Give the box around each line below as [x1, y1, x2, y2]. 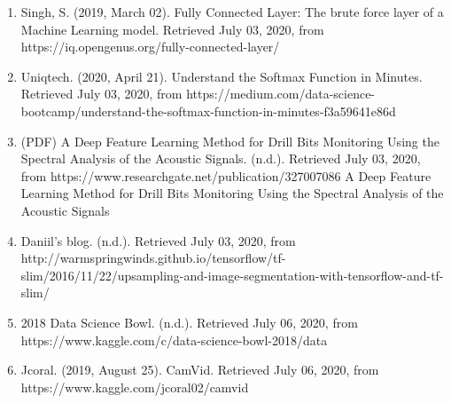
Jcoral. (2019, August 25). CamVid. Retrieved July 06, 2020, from [20, 360, 379, 379]
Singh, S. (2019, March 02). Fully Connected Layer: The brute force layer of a [20, 3, 444, 20]
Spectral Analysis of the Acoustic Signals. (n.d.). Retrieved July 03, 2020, [20, 149, 421, 168]
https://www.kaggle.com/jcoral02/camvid [20, 377, 249, 396]
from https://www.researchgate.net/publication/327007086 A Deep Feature [20, 166, 432, 185]
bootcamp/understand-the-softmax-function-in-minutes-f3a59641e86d [20, 101, 396, 120]
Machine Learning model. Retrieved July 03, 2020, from [20, 20, 324, 38]
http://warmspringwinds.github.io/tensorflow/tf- [20, 249, 286, 267]
